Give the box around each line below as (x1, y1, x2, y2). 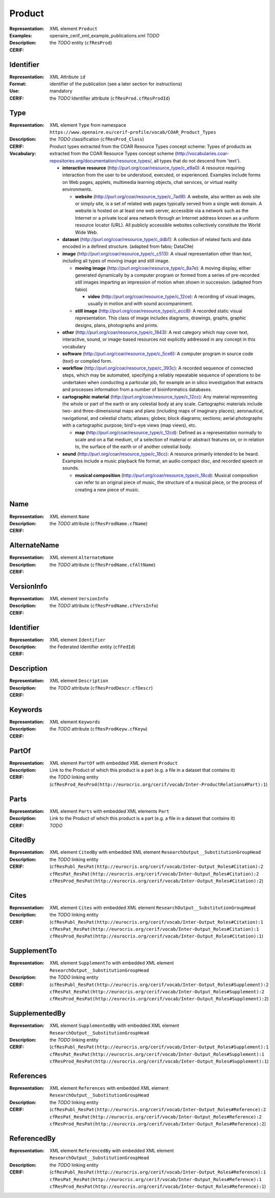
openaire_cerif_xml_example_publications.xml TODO (49, 32, 160, 38)
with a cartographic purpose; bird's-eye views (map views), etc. (62, 422, 197, 429)
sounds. (62, 465, 79, 471)
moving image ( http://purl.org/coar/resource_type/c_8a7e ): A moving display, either (75, 265, 252, 271)
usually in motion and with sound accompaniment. (88, 300, 194, 307)
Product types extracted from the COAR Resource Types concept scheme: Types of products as (49, 143, 252, 149)
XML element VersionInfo (49, 595, 108, 601)
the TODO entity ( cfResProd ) (49, 40, 113, 46)
